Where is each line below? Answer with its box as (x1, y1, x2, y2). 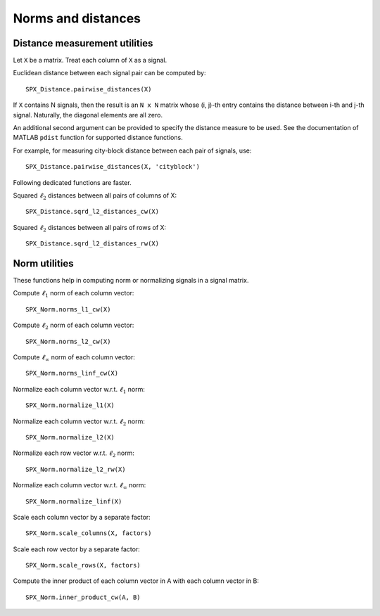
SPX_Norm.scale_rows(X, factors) (25, 561, 141, 570)
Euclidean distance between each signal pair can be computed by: (13, 69, 206, 77)
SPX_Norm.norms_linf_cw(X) (25, 369, 119, 378)
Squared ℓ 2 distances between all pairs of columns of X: (13, 191, 177, 201)
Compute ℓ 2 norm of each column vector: (13, 321, 134, 331)
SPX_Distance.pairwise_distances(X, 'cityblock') (25, 162, 201, 171)
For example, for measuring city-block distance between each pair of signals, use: (13, 146, 252, 155)
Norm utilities (13, 257, 74, 269)
